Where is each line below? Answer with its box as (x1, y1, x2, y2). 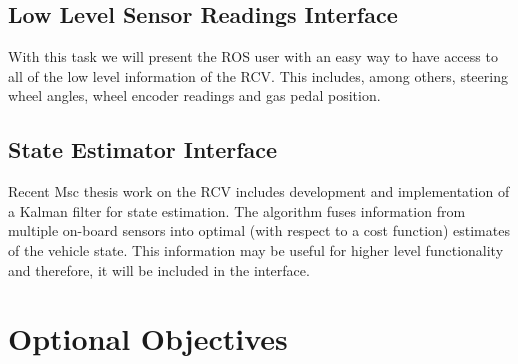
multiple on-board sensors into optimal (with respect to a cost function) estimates (8, 220, 510, 241)
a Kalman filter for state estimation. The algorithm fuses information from (8, 200, 466, 221)
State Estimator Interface (8, 134, 278, 165)
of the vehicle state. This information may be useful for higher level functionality (8, 239, 504, 260)
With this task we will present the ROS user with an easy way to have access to (8, 46, 498, 67)
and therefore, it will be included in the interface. (8, 259, 310, 280)
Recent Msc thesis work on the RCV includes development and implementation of (8, 181, 510, 202)
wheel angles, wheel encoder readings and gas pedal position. (8, 85, 381, 106)
